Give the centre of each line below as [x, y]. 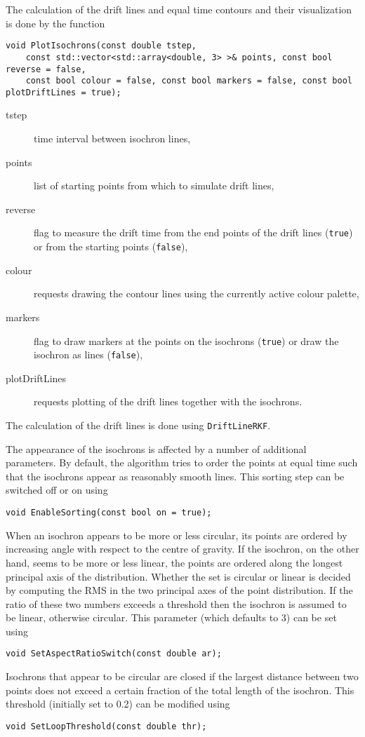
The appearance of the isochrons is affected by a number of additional [156, 448]
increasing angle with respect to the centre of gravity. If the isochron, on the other [182, 549]
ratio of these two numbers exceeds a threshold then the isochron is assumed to [176, 603]
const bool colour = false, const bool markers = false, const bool [189, 81]
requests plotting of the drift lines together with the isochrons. [168, 401]
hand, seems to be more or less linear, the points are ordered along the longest [174, 562]
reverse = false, [46, 69]
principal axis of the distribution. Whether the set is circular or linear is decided [178, 576]
